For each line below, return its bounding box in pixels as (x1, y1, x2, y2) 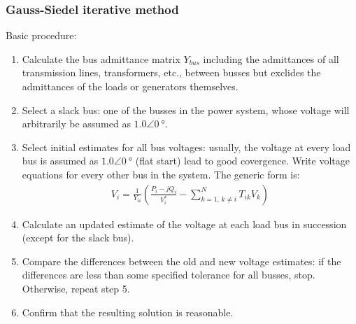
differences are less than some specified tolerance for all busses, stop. (22, 267, 315, 282)
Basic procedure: (6, 28, 77, 43)
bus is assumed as (22, 153, 99, 168)
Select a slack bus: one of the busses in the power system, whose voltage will (22, 102, 350, 117)
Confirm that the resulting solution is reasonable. (22, 304, 234, 319)
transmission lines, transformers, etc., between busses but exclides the (22, 65, 321, 80)
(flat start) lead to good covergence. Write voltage (135, 153, 350, 168)
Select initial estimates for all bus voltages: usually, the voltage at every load (22, 139, 351, 154)
